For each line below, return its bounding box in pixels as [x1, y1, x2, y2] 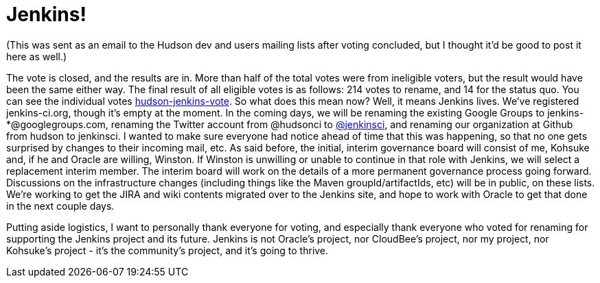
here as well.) [6, 50, 67, 62]
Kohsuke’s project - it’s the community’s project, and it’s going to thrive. [6, 244, 329, 256]
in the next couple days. [6, 199, 115, 212]
